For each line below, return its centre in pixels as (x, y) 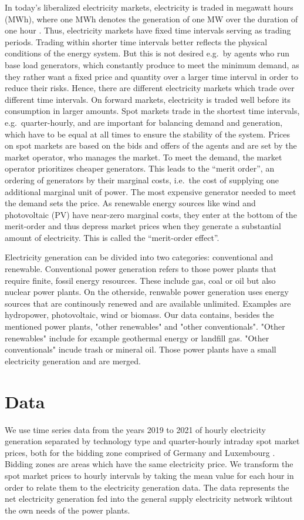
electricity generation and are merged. (73, 360)
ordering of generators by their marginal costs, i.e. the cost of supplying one (142, 180)
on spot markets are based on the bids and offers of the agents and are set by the (151, 145)
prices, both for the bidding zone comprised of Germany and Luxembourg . (140, 452)
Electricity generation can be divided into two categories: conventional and (139, 257)
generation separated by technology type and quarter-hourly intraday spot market (152, 441)
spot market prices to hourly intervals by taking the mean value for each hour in (149, 475)
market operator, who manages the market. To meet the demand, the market (143, 157)
